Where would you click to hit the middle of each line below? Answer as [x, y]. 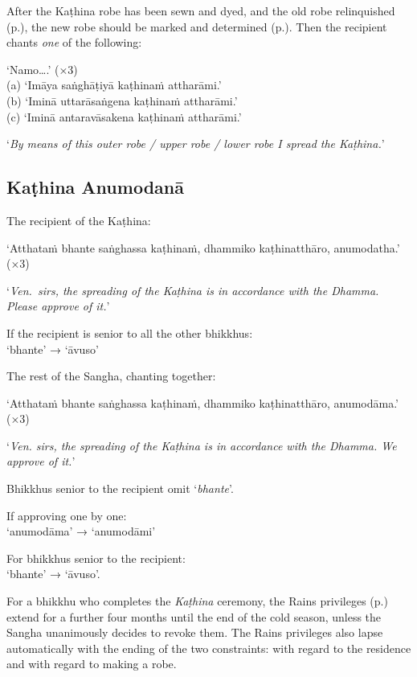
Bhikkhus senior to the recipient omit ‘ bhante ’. [120, 488]
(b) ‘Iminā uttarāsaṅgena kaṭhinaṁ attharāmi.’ [122, 100]
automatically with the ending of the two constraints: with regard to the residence [209, 648]
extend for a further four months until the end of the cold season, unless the [194, 616]
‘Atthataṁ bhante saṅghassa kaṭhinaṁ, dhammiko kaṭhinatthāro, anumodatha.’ [203, 247]
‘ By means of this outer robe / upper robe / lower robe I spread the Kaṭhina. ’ [196, 144]
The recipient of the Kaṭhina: [79, 220]
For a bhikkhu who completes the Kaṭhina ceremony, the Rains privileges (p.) [197, 601]
